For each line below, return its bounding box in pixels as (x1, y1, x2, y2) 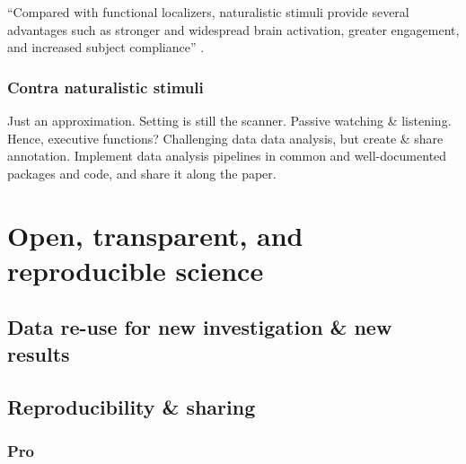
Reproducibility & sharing (7, 392, 256, 420)
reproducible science (7, 251, 264, 288)
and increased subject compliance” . (7, 38, 205, 57)
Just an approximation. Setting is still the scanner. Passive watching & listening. (7, 111, 452, 129)
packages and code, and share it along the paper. (7, 163, 277, 182)
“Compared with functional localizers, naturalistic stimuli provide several (7, 3, 409, 21)
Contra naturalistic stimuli (7, 75, 204, 98)
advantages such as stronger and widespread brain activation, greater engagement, (7, 20, 460, 39)
